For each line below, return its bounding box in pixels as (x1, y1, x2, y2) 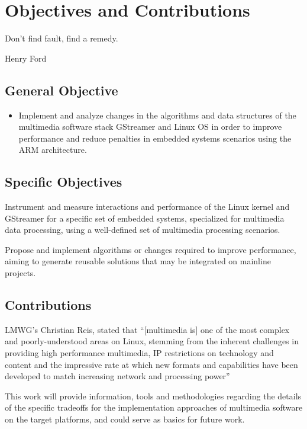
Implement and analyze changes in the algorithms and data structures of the (18, 108, 296, 121)
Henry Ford (5, 52, 47, 64)
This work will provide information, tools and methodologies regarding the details (5, 389, 302, 402)
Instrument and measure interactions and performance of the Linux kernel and (5, 200, 290, 213)
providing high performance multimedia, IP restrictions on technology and (5, 347, 274, 359)
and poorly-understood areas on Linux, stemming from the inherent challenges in (5, 335, 299, 347)
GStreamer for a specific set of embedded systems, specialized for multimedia (5, 212, 285, 224)
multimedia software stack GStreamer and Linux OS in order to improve (18, 120, 282, 133)
